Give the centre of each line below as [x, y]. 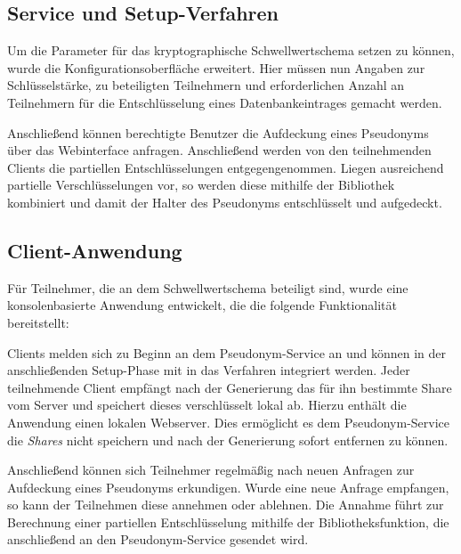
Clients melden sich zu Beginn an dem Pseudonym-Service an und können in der [227, 352]
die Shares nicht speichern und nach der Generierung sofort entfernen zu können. [228, 440]
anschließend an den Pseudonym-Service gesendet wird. [158, 539]
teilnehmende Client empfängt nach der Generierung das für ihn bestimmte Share [230, 387]
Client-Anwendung [95, 250]
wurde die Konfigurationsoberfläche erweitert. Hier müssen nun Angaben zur [216, 67]
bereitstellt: [38, 322]
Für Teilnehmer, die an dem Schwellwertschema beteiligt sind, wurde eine [208, 287]
